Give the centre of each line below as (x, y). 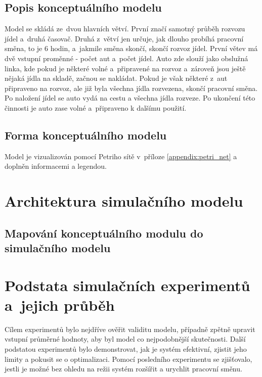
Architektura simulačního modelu (124, 201)
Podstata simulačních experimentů (127, 285)
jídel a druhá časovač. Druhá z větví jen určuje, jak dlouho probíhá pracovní (124, 38)
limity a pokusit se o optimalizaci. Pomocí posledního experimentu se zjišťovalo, (128, 359)
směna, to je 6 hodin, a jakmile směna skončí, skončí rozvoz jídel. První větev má (131, 48)
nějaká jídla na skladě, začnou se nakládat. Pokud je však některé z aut (116, 78)
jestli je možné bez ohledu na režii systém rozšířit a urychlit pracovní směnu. (123, 369)
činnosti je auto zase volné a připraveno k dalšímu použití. (96, 107)
